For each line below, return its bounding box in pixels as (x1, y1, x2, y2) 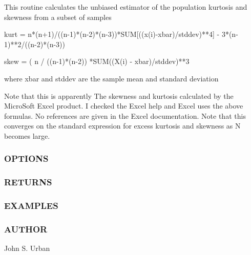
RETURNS (4, 176, 52, 188)
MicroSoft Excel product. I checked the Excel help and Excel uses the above (4, 100, 243, 111)
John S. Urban (4, 243, 50, 253)
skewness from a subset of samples (4, 11, 112, 22)
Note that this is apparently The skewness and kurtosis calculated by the (4, 90, 234, 101)
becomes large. (4, 130, 50, 141)
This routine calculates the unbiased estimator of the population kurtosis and (4, 2, 247, 12)
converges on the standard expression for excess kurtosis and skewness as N (4, 120, 241, 131)
